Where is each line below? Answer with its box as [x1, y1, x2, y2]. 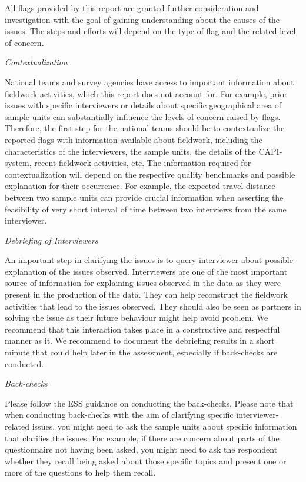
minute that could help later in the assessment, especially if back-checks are [5, 346, 278, 358]
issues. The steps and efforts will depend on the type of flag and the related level [5, 25, 296, 37]
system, [5, 157, 32, 169]
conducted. [5, 357, 44, 370]
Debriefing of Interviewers [5, 234, 98, 246]
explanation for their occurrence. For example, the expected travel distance [5, 179, 275, 192]
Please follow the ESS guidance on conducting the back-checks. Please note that [5, 397, 294, 409]
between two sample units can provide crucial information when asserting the [5, 191, 284, 203]
